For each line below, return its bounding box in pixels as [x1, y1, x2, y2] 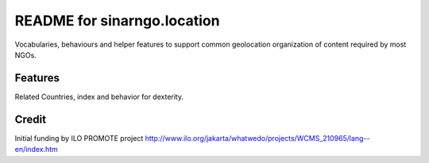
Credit [14, 112, 47, 126]
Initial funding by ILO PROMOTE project [14, 133, 144, 142]
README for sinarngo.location [14, 12, 220, 29]
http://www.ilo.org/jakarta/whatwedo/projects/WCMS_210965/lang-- [145, 133, 370, 142]
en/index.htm [14, 145, 59, 154]
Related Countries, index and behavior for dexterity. [14, 92, 184, 101]
